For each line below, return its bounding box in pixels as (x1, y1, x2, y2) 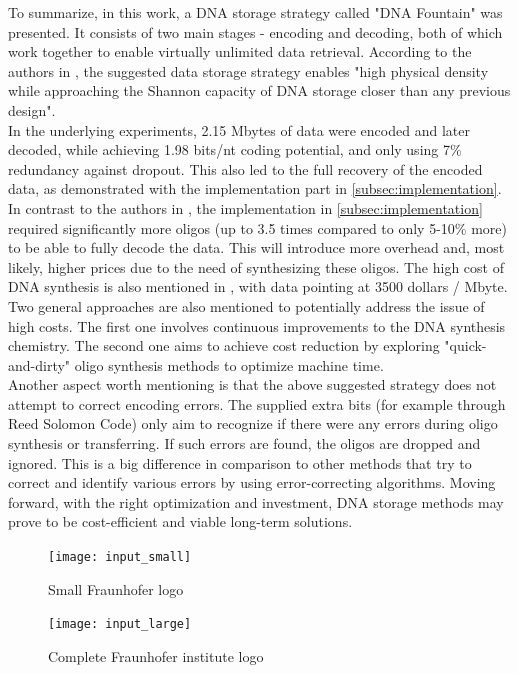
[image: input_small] (48, 550, 192, 565)
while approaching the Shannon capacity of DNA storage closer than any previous (8, 80, 511, 101)
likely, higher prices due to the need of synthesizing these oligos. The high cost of (8, 256, 504, 277)
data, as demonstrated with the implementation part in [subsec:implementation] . (8, 178, 502, 199)
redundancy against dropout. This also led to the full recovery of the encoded (8, 158, 483, 179)
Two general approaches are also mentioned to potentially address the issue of (8, 295, 485, 316)
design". (8, 99, 56, 120)
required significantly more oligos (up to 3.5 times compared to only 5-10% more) (8, 217, 507, 238)
